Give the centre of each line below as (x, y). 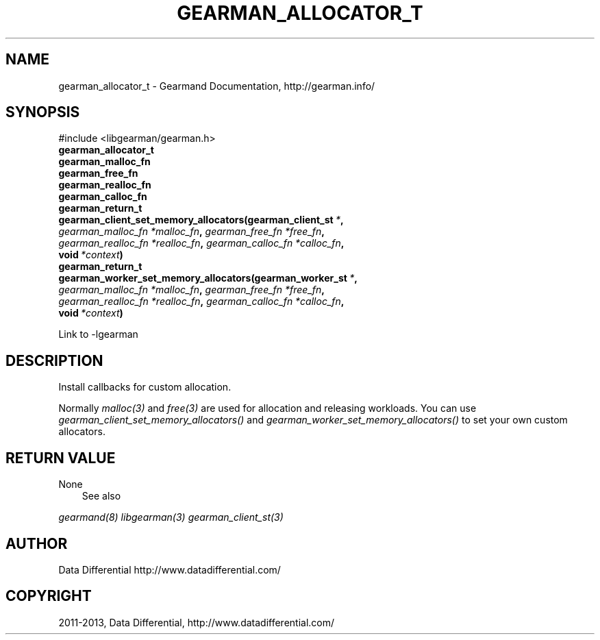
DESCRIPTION (54, 360)
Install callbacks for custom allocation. (145, 387)
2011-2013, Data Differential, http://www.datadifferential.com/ (197, 622)
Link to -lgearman (98, 334)
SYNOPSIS (43, 112)
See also (101, 496)
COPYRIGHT (49, 596)
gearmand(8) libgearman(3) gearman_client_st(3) (171, 517)
